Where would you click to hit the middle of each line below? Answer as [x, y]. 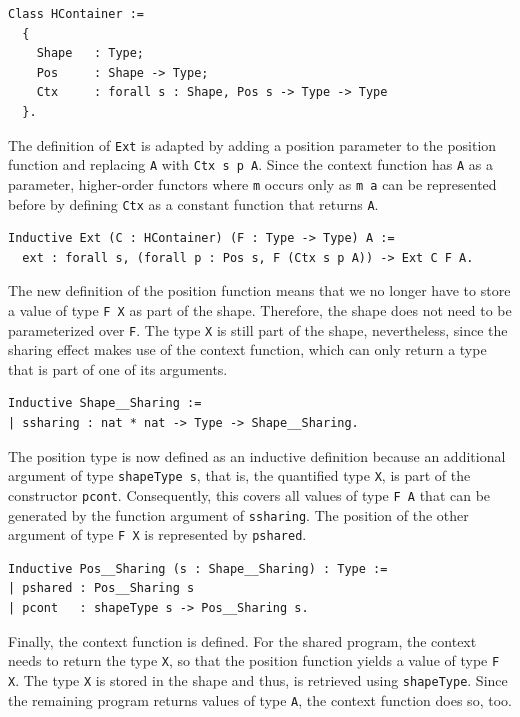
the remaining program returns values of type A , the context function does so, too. [260, 699]
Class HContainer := [76, 14]
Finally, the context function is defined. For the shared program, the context [242, 640]
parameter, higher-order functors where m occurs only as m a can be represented [252, 183]
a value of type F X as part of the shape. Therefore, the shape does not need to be [260, 309]
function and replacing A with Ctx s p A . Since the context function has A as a [251, 164]
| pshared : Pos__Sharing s [101, 588]
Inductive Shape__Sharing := [105, 403]
